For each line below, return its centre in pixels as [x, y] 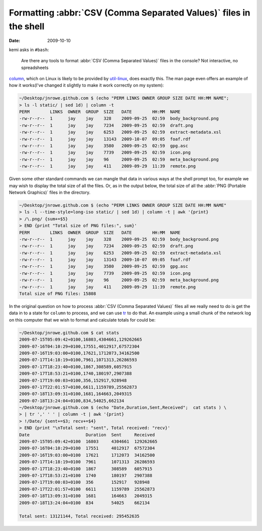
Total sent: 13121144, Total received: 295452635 [79, 516]
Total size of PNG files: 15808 [58, 294]
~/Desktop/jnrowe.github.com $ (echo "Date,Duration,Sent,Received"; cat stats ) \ [123, 408]
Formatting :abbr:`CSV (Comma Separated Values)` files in [130, 13]
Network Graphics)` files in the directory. [50, 192]
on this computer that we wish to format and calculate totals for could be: [82, 320]
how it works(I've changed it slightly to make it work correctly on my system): [87, 86]
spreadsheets [35, 68]
